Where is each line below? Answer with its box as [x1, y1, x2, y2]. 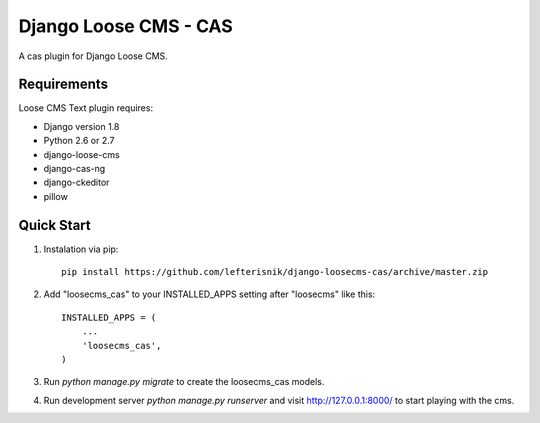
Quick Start [18, 216, 91, 234]
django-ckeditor [43, 176, 110, 189]
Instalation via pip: [43, 243, 119, 255]
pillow [43, 190, 69, 202]
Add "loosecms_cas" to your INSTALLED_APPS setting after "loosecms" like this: [43, 288, 376, 300]
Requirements [18, 76, 109, 93]
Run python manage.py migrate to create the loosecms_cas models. [43, 376, 325, 388]
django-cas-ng [43, 163, 106, 175]
